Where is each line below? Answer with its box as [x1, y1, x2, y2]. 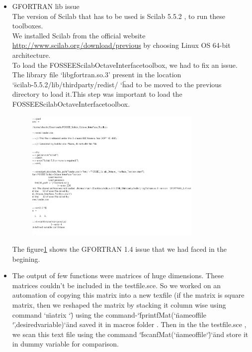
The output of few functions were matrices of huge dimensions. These [12, 270, 224, 281]
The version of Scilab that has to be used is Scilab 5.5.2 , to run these [12, 10, 226, 21]
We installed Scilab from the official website [12, 30, 146, 40]
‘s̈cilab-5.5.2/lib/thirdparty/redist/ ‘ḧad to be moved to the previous [12, 79, 222, 89]
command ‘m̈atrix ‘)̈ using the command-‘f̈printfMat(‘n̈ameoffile [12, 309, 207, 320]
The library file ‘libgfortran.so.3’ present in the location [12, 69, 181, 80]
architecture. [12, 49, 51, 60]
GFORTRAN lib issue [12, 1, 80, 11]
